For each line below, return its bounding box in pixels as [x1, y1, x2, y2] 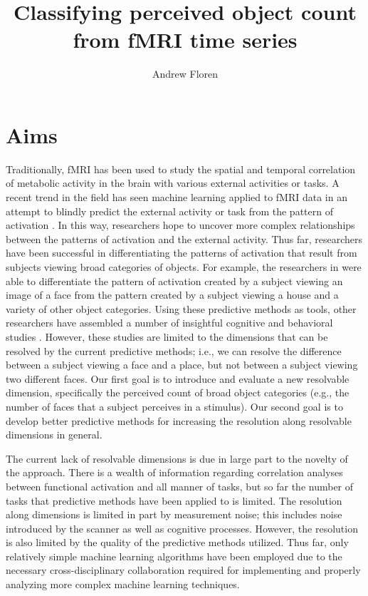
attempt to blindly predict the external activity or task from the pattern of [6, 203, 333, 218]
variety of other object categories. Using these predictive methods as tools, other [6, 301, 357, 316]
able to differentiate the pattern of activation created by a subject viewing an [6, 273, 343, 288]
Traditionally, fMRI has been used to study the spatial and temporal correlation [6, 161, 356, 176]
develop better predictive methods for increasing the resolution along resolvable [6, 413, 352, 428]
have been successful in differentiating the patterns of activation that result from [6, 245, 357, 260]
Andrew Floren [152, 66, 219, 81]
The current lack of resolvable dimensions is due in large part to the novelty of [6, 451, 348, 466]
